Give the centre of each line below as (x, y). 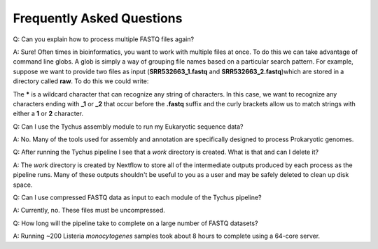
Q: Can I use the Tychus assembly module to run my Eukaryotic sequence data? (128, 127)
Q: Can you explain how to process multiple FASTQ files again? (104, 39)
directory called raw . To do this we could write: (81, 81)
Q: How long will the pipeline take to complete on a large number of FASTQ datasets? (135, 223)
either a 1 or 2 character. (48, 114)
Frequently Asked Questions (98, 18)
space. (23, 185)
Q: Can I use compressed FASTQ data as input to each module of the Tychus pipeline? (137, 198)
